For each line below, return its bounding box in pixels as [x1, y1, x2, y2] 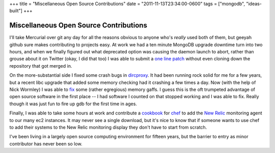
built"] [9, 8, 23, 14]
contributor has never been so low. [9, 140, 82, 147]
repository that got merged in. [9, 63, 72, 69]
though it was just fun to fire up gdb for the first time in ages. [9, 101, 137, 107]
